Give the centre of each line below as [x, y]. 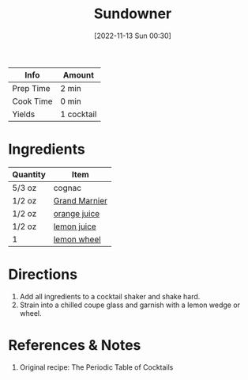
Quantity [29, 174]
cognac [67, 188]
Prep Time [31, 88]
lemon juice [75, 226]
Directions [43, 275]
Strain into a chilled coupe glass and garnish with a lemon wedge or [130, 305]
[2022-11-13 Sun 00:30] [133, 36]
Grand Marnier [81, 200]
